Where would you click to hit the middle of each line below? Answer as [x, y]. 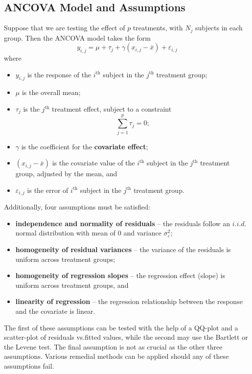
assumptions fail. [29, 365]
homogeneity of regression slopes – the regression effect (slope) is [120, 275]
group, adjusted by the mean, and [66, 174]
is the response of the [59, 74]
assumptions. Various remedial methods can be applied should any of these [116, 356]
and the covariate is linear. [55, 311]
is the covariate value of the [93, 163]
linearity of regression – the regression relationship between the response [129, 301]
